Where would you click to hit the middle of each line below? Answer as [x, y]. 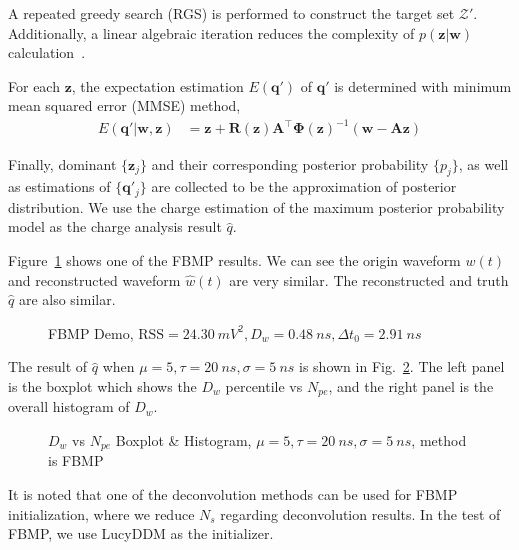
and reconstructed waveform [94, 279]
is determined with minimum [423, 85]
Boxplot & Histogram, [183, 439]
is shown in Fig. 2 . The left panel [402, 366]
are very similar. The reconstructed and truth [369, 279]
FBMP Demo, [91, 332]
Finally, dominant [62, 163]
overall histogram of [69, 406]
